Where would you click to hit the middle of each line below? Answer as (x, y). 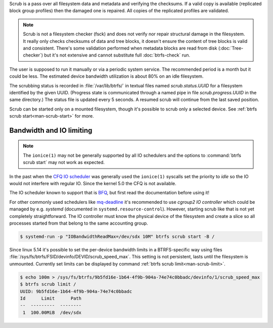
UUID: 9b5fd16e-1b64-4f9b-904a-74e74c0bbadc (76, 291)
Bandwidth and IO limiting (51, 130)
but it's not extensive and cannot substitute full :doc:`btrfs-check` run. (117, 55)
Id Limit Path (51, 298)
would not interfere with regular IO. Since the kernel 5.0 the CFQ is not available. (93, 184)
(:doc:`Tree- (231, 48)
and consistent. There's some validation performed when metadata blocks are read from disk (120, 48)
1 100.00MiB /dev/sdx (52, 312)
